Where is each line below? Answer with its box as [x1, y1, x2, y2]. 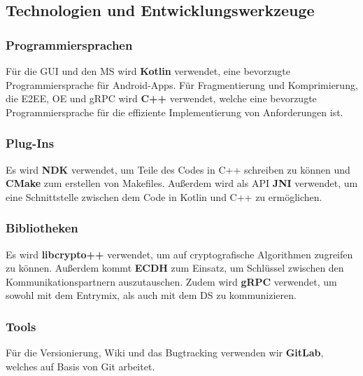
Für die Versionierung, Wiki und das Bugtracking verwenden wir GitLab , [6, 345, 324, 360]
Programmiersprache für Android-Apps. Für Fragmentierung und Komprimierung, [6, 77, 358, 92]
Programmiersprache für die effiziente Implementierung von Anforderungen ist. [6, 104, 343, 119]
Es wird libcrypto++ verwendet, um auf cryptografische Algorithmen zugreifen [6, 246, 353, 261]
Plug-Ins [6, 134, 55, 152]
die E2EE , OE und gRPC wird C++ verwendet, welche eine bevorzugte [6, 91, 317, 106]
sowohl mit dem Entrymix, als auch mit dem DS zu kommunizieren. [6, 288, 297, 302]
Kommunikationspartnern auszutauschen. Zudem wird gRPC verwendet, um [6, 274, 337, 288]
